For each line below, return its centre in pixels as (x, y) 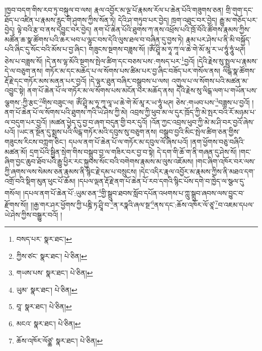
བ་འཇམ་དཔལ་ (236, 204)
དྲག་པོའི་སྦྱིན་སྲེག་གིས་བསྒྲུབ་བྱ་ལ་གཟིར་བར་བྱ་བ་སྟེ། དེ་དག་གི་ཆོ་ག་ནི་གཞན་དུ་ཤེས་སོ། (133, 151)
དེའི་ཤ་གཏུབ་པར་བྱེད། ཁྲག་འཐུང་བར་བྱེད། (167, 19)
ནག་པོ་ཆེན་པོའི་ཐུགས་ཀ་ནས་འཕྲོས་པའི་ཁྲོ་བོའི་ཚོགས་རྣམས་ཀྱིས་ (172, 29)
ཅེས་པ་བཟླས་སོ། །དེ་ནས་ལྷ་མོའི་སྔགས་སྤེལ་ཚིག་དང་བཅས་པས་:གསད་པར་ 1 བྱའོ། (100, 60)
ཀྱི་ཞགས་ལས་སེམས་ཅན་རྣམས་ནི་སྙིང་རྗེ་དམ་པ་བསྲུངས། (71, 171)
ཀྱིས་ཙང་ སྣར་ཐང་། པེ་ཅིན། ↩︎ (52, 256)
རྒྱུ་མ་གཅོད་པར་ (239, 19)
